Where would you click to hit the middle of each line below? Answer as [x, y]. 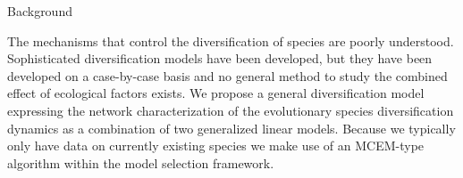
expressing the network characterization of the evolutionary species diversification [231, 110]
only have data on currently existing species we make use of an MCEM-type [216, 146]
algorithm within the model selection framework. [141, 162]
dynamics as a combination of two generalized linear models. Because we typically [231, 128]
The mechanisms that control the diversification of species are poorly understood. [231, 40]
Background [40, 11]
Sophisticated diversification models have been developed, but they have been [220, 58]
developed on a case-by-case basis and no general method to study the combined [227, 75]
